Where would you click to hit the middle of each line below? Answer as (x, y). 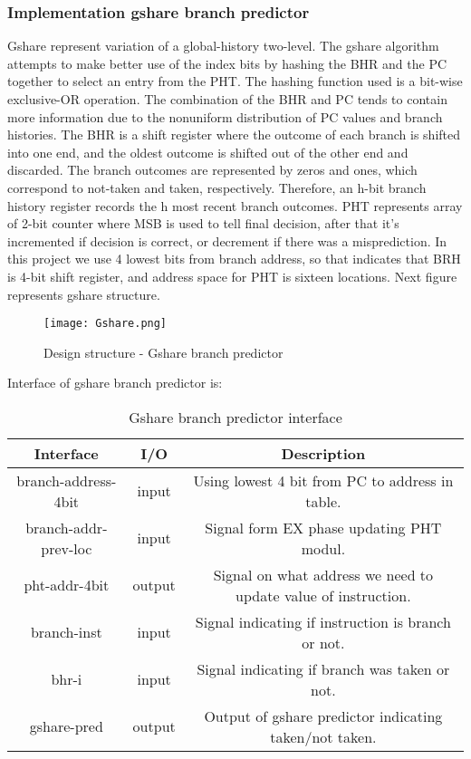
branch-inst (66, 632)
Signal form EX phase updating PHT (323, 527)
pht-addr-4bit (67, 585)
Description (323, 453)
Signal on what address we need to (323, 574)
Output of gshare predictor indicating (323, 716)
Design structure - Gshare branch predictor (163, 352)
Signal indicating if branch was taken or (323, 668)
